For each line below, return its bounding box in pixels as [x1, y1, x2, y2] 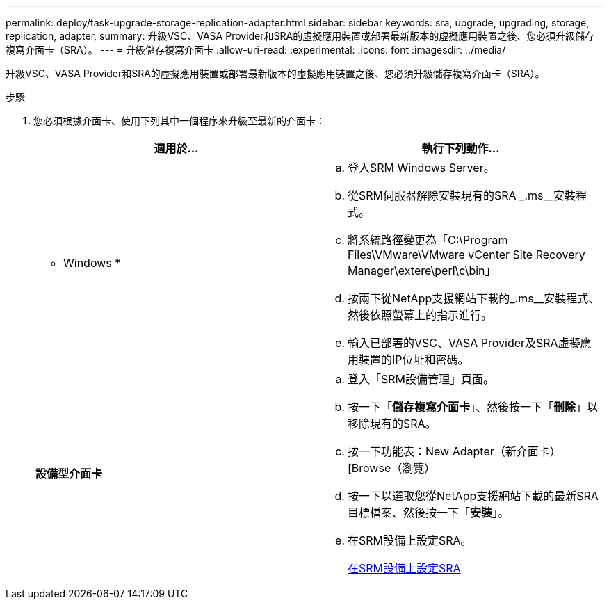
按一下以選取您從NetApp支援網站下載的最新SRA [348, 489, 599, 503]
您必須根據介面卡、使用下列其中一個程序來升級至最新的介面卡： [33, 115, 325, 127]
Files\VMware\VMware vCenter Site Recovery [348, 248, 585, 261]
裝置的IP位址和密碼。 [359, 353, 469, 366]
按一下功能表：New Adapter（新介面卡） [348, 444, 561, 458]
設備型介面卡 [35, 467, 103, 481]
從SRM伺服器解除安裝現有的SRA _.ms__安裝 [348, 188, 576, 202]
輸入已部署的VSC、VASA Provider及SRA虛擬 [348, 336, 580, 350]
